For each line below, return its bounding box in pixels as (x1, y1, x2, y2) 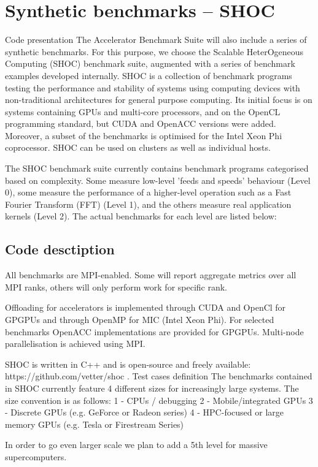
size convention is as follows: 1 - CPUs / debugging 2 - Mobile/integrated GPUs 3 (5, 393, 313, 406)
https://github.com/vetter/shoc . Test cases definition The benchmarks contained (5, 370, 312, 382)
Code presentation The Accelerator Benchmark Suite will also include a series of (5, 33, 307, 46)
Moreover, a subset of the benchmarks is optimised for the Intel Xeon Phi (5, 129, 282, 142)
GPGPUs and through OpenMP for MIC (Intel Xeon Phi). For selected (5, 313, 274, 326)
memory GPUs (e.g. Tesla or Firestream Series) (5, 417, 184, 430)
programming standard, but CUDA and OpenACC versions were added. (5, 117, 276, 130)
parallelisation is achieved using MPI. (5, 337, 145, 350)
